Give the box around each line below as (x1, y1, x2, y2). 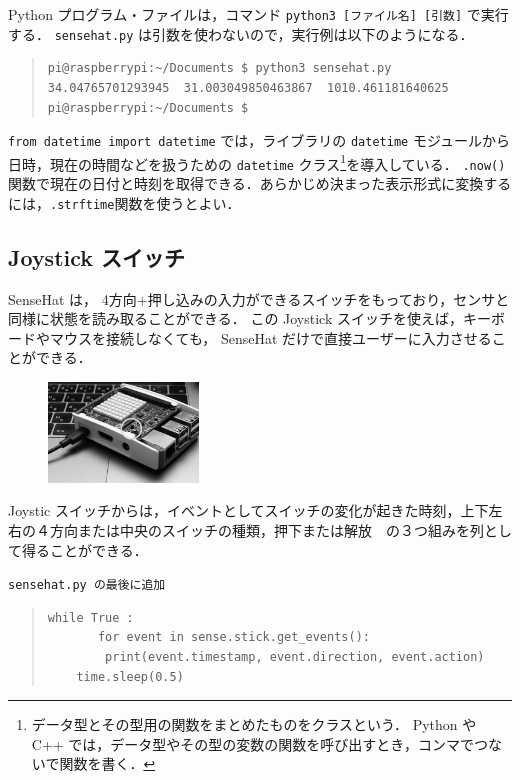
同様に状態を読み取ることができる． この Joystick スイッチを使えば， (8, 308, 463, 329)
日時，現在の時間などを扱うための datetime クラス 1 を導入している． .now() (8, 150, 506, 174)
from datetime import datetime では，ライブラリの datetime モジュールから (8, 130, 510, 151)
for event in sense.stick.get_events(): (97, 630, 370, 645)
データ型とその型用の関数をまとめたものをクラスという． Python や (31, 714, 477, 735)
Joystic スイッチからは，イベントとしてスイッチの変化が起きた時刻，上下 (8, 500, 489, 521)
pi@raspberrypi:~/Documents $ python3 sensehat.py (47, 61, 392, 76)
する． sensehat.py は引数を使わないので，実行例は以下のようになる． (8, 23, 474, 44)
